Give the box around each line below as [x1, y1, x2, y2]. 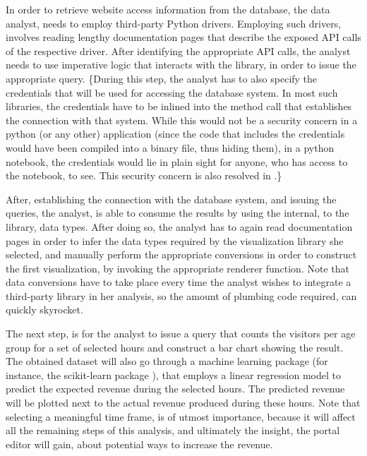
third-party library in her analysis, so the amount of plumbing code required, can [6, 288, 357, 303]
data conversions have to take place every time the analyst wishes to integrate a [6, 275, 351, 289]
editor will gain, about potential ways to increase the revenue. [6, 436, 273, 451]
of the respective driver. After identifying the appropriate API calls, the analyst [6, 43, 351, 58]
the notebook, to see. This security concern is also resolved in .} [6, 168, 282, 183]
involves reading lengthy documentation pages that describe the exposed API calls [6, 30, 361, 44]
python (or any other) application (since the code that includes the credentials [6, 126, 345, 141]
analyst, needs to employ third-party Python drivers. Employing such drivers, [6, 16, 342, 30]
